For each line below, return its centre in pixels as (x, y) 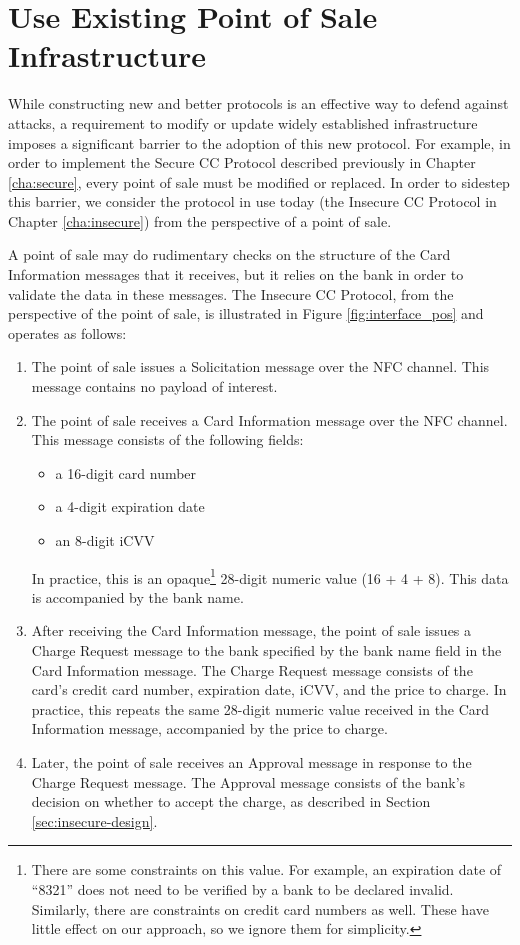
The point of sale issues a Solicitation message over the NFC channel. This (260, 366)
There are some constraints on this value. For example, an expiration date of (266, 869)
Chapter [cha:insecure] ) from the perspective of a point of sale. (200, 220)
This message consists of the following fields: (167, 439)
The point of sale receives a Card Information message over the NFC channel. (269, 419)
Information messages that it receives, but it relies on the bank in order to (236, 274)
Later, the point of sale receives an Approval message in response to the (251, 762)
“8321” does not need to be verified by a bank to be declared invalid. (242, 888)
